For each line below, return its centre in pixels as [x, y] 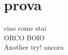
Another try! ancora [34, 47]
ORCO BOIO [24, 37]
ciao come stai [25, 28]
